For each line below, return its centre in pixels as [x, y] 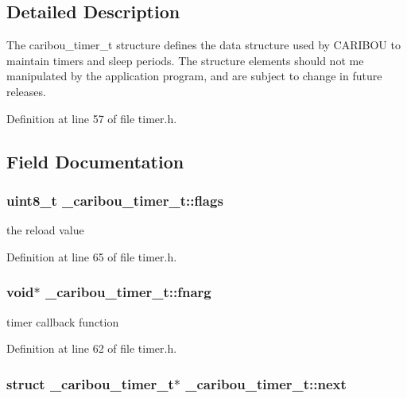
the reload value [45, 230]
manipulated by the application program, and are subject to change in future [194, 76]
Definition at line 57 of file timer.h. [92, 118]
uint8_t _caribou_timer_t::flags [115, 200]
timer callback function [63, 321]
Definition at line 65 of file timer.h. [92, 256]
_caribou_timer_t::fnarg [128, 292]
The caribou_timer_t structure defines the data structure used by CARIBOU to [203, 45]
